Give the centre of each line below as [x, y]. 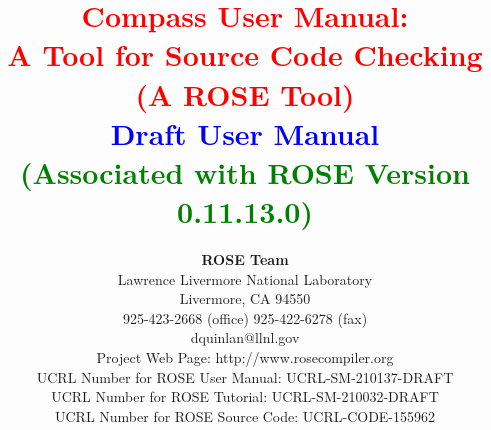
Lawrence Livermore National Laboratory [245, 278]
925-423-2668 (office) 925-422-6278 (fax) [245, 317]
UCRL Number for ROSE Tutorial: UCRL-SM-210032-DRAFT [245, 396]
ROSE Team [245, 259]
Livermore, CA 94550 [245, 298]
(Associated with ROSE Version [245, 171]
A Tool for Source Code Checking [245, 54]
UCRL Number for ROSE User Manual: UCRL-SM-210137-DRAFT [245, 376]
